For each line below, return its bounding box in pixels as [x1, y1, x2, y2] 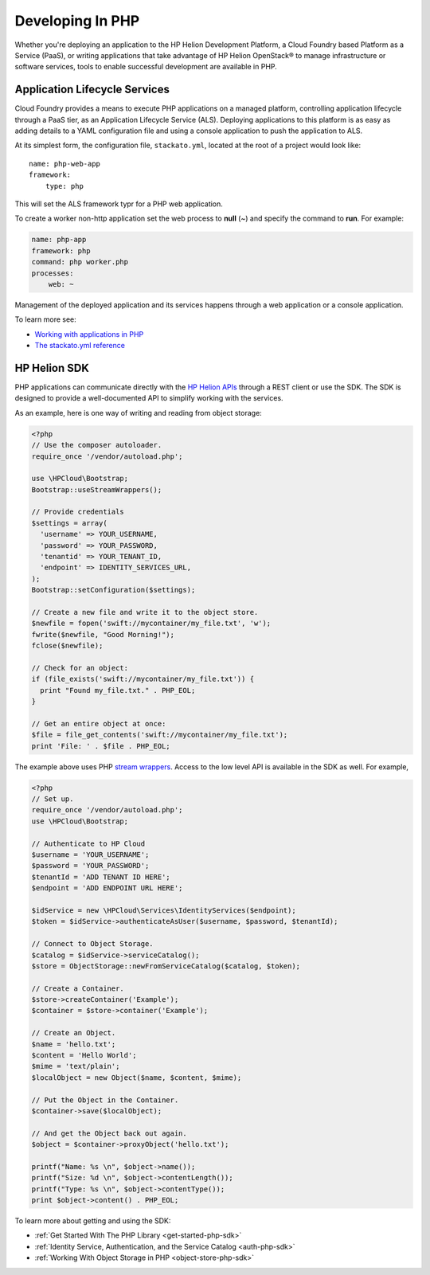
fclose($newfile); [31, 641, 104, 651]
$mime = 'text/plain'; [31, 1062, 120, 1071]
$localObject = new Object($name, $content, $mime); [31, 1073, 242, 1082]
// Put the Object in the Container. [31, 1095, 179, 1105]
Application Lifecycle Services [14, 83, 170, 96]
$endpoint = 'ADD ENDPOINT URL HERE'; [31, 884, 183, 893]
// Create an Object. [31, 1028, 116, 1038]
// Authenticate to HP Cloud [31, 839, 146, 848]
